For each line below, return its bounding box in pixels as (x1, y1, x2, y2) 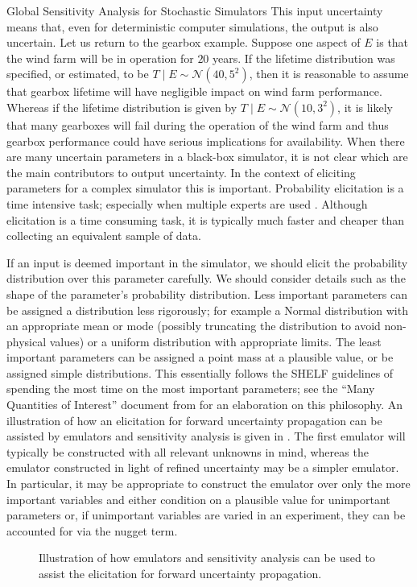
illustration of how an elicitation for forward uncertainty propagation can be (6, 411, 382, 428)
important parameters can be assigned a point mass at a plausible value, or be (6, 349, 394, 366)
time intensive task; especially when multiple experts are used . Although (6, 195, 368, 212)
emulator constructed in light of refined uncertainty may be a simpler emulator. (6, 459, 399, 476)
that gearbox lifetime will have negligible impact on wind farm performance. (6, 83, 382, 100)
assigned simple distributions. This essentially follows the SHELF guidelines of (6, 364, 394, 381)
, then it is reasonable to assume (249, 65, 409, 82)
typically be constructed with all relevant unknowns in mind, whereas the (6, 443, 369, 460)
